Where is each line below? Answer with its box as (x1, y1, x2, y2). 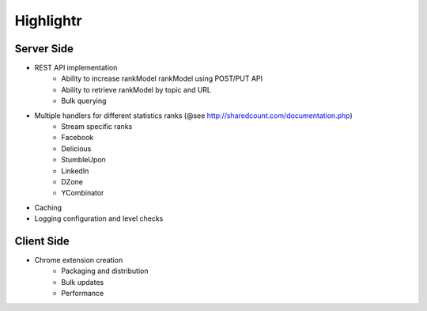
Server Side (14, 42, 74, 55)
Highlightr (14, 12, 82, 29)
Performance (61, 289, 104, 298)
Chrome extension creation (34, 256, 123, 265)
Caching (34, 203, 62, 212)
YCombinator (61, 188, 104, 198)
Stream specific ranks (61, 122, 133, 131)
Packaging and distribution (61, 266, 149, 276)
